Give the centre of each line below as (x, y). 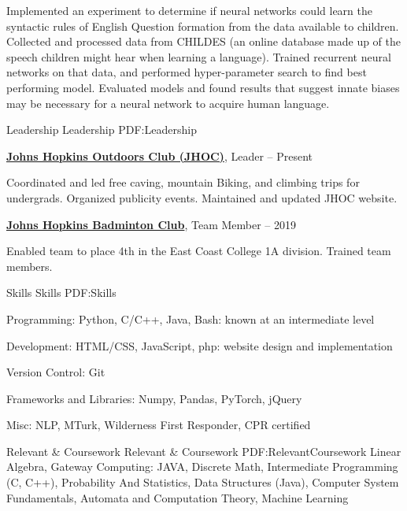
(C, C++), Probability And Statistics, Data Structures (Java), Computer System (203, 482)
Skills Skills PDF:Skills (61, 293)
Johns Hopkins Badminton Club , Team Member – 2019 (151, 224)
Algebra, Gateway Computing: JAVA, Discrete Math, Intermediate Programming (202, 467)
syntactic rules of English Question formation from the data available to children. (203, 26)
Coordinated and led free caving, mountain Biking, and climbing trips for (183, 182)
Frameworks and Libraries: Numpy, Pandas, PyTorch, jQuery (154, 398)
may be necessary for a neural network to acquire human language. (168, 103)
